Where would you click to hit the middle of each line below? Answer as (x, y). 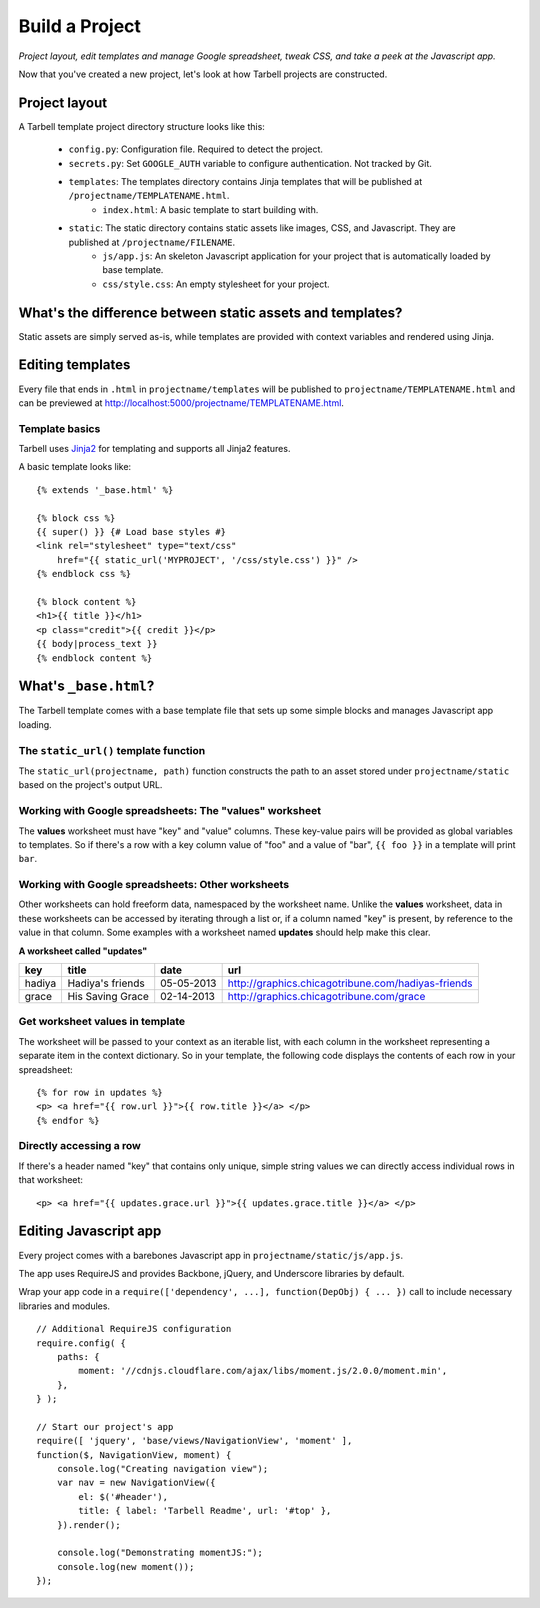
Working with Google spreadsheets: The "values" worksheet (170, 811)
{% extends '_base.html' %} (105, 489)
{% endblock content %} (94, 658)
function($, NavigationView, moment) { (134, 1454)
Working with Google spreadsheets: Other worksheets (154, 885)
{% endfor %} (68, 1120)
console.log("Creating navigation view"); (162, 1469)
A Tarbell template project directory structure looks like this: (141, 126)
